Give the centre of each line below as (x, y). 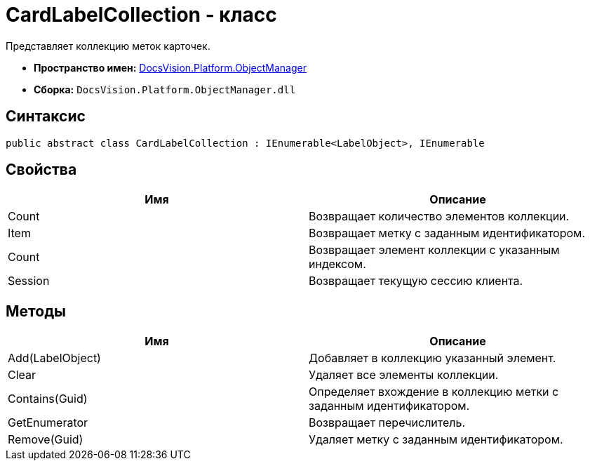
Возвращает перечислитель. (387, 423)
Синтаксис (46, 116)
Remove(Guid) (46, 440)
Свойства (41, 170)
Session (29, 281)
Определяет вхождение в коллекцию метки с (434, 392)
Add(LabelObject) (54, 358)
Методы (36, 311)
